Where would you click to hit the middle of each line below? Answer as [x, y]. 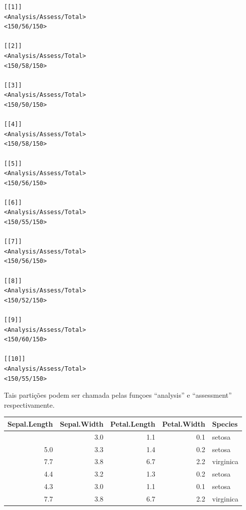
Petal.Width [184, 423]
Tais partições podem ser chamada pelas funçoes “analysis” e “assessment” [118, 395]
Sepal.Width [82, 423]
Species [225, 423]
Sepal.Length [30, 423]
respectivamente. [29, 404]
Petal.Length [133, 423]
